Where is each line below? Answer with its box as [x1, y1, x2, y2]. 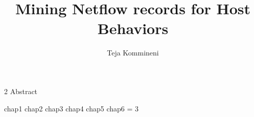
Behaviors [97, 18, 169, 39]
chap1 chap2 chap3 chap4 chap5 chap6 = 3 [4, 103, 139, 113]
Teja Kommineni [107, 47, 159, 58]
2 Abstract [4, 85, 38, 96]
